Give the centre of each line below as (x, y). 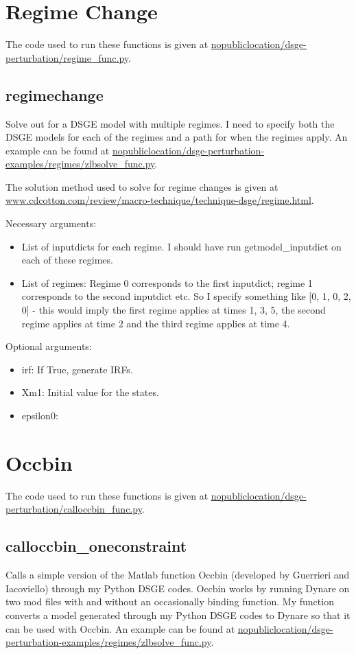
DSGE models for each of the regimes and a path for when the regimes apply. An (177, 137)
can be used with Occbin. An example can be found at (120, 628)
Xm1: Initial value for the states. (90, 392)
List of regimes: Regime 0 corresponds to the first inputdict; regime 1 (167, 282)
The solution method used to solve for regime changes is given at (142, 186)
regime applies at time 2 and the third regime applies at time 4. (156, 323)
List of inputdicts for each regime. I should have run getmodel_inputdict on (181, 246)
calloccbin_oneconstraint (96, 546)
